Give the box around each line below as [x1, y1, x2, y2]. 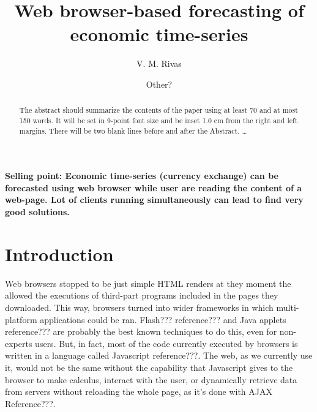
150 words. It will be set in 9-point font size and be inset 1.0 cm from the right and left [19, 115, 298, 125]
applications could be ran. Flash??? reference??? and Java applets [40, 313, 286, 326]
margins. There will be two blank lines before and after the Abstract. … [19, 125, 247, 135]
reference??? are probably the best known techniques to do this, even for [5, 325, 277, 338]
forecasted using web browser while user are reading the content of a [5, 181, 302, 194]
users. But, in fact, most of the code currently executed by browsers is [35, 337, 298, 349]
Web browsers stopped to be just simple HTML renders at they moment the [5, 277, 291, 289]
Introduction [5, 241, 114, 266]
